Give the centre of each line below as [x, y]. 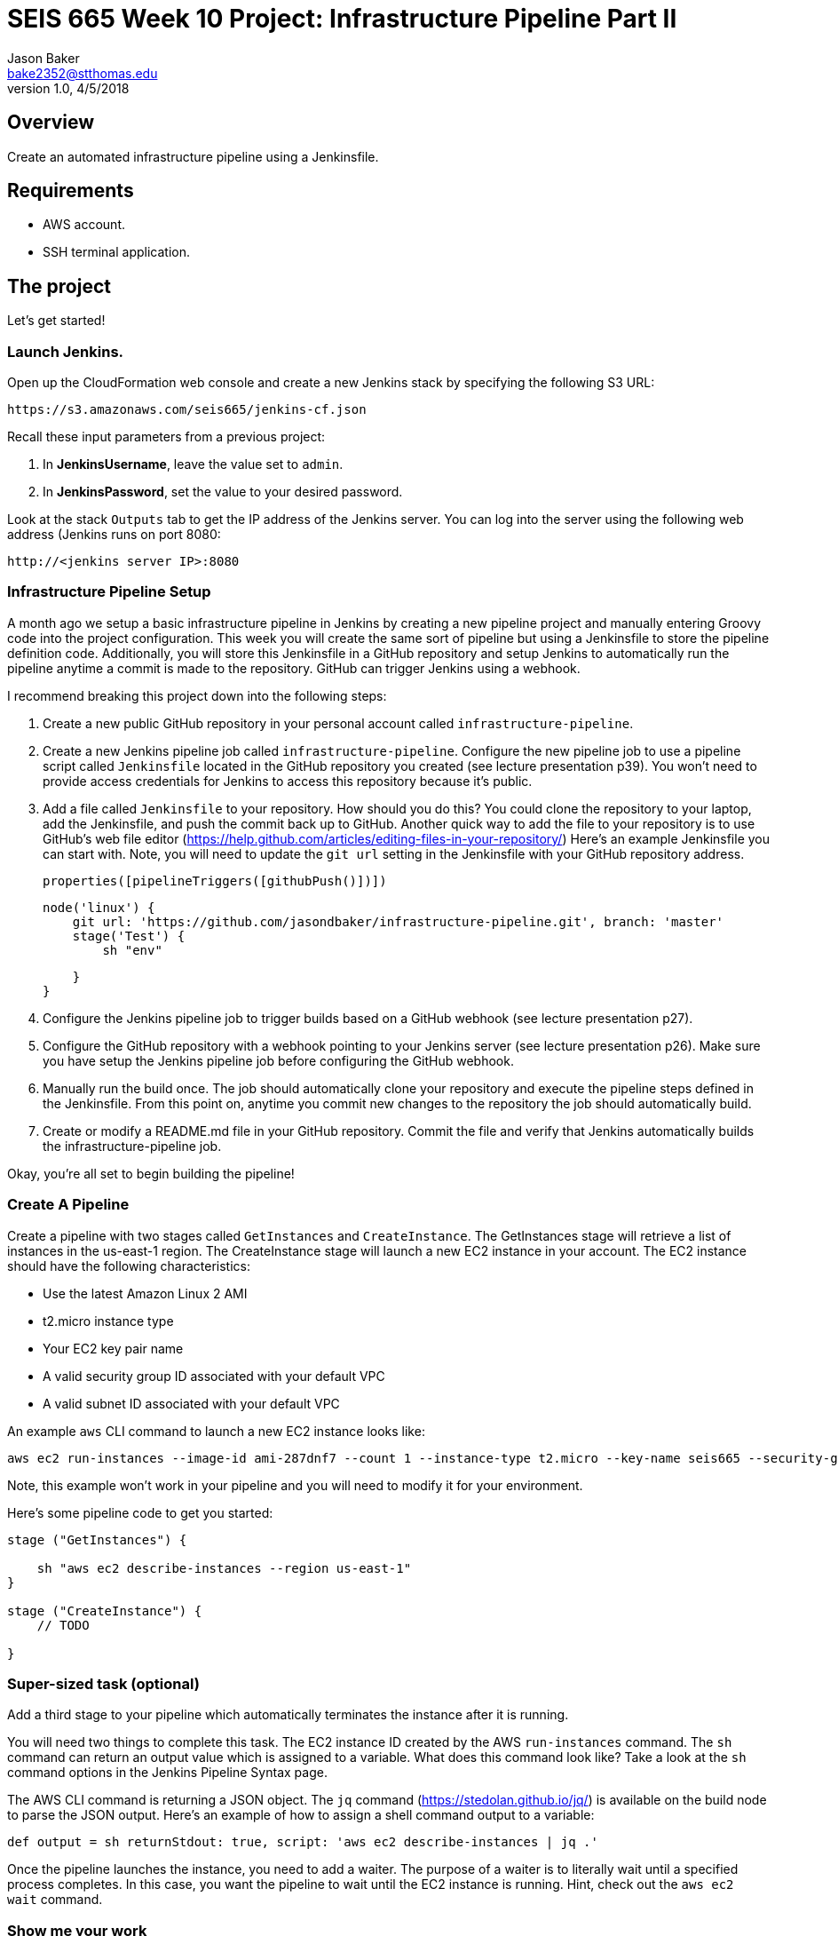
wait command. [55, 1900]
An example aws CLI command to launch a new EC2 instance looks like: [216, 1431]
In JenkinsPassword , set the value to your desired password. [223, 492]
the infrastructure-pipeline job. [132, 1146]
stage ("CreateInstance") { [105, 1611]
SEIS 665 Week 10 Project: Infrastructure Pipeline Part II [342, 19]
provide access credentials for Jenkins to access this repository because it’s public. [288, 781]
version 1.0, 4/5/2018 [68, 88]
